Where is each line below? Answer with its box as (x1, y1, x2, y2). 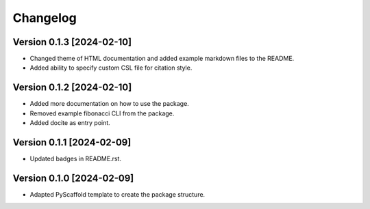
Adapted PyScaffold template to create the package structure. (29, 190, 206, 198)
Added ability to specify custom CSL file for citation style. (29, 64, 193, 72)
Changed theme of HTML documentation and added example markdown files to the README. (29, 55, 295, 63)
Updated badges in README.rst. (29, 154, 121, 163)
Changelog (12, 10, 77, 25)
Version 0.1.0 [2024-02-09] (12, 172, 134, 184)
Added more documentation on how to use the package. (29, 100, 190, 108)
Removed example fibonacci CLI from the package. (29, 109, 175, 117)
